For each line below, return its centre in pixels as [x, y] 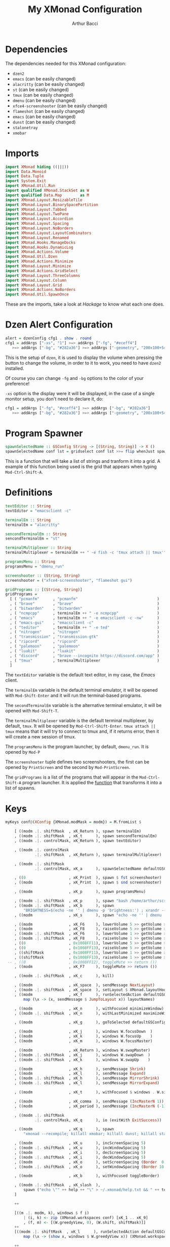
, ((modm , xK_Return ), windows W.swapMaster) [82, 1050]
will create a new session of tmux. [41, 737]
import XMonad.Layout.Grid [34, 285]
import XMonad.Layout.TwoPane [37, 214]
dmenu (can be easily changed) [44, 100]
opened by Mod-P [23, 752]
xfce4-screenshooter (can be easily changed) [60, 106]
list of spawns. [20, 788]
